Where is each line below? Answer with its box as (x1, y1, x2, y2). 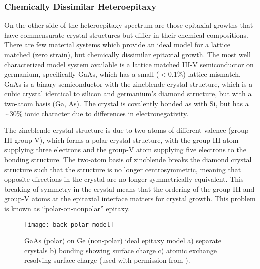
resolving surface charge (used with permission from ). (24, 255, 190, 265)
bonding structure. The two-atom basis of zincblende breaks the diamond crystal (4, 154, 252, 164)
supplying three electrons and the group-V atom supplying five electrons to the (4, 144, 246, 155)
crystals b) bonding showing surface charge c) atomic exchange (24, 245, 217, 255)
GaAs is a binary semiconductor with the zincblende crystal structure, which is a (4, 78, 253, 89)
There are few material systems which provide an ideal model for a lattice (4, 39, 230, 50)
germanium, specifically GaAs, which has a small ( (4, 69, 159, 79)
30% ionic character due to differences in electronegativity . (9, 108, 189, 118)
